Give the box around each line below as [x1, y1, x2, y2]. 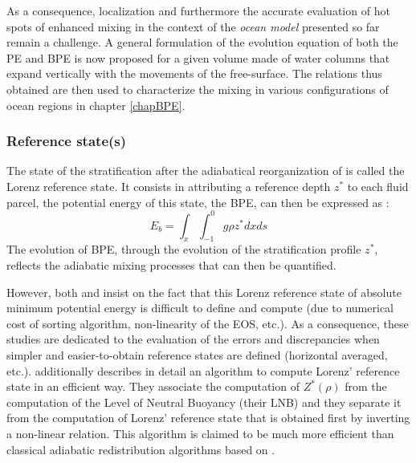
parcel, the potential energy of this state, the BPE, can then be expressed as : [6, 193, 389, 210]
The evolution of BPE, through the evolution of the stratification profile [6, 241, 361, 258]
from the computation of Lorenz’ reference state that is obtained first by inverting [6, 409, 410, 426]
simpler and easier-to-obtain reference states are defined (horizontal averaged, [6, 347, 388, 363]
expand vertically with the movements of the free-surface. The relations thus [6, 65, 382, 82]
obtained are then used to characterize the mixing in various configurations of [6, 80, 389, 97]
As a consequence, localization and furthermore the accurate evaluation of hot [6, 2, 390, 18]
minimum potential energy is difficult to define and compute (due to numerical [6, 299, 394, 316]
